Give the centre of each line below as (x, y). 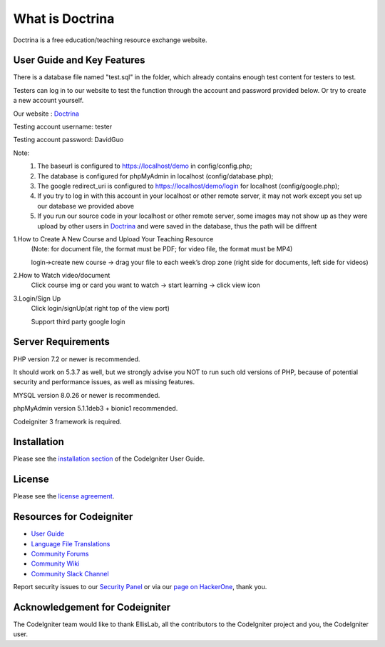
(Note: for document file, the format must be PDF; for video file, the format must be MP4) (162, 249)
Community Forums (60, 554)
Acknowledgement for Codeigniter (92, 607)
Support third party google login (78, 321)
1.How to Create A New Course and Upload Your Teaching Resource (113, 239)
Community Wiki (55, 563)
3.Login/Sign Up (37, 298)
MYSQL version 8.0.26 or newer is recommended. (87, 395)
